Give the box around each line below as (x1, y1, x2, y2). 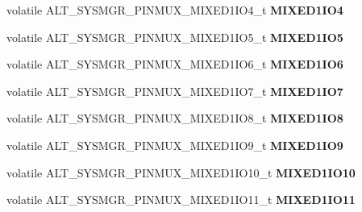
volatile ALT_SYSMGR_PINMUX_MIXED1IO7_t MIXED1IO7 (6, 82, 343, 99)
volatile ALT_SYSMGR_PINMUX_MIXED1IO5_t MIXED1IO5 (6, 28, 343, 45)
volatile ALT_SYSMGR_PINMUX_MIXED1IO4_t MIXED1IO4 (6, 2, 343, 18)
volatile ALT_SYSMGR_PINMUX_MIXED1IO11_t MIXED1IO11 (6, 191, 356, 208)
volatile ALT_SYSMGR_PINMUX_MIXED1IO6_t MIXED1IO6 (6, 56, 343, 73)
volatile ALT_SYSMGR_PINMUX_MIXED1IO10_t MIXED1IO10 (6, 164, 356, 181)
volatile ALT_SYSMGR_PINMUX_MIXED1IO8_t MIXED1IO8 (6, 110, 343, 127)
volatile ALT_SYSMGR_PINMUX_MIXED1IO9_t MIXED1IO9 (6, 136, 343, 153)
